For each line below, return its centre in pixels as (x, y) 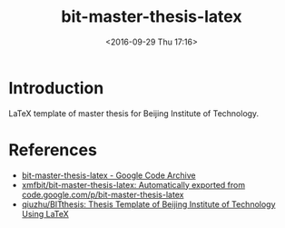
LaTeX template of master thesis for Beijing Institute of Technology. (134, 113)
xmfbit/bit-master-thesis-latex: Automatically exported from (133, 184)
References (53, 149)
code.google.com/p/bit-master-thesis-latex (103, 194)
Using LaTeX (45, 213)
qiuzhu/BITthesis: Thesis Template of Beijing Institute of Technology (148, 204)
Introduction (56, 88)
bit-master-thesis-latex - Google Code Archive (108, 175)
